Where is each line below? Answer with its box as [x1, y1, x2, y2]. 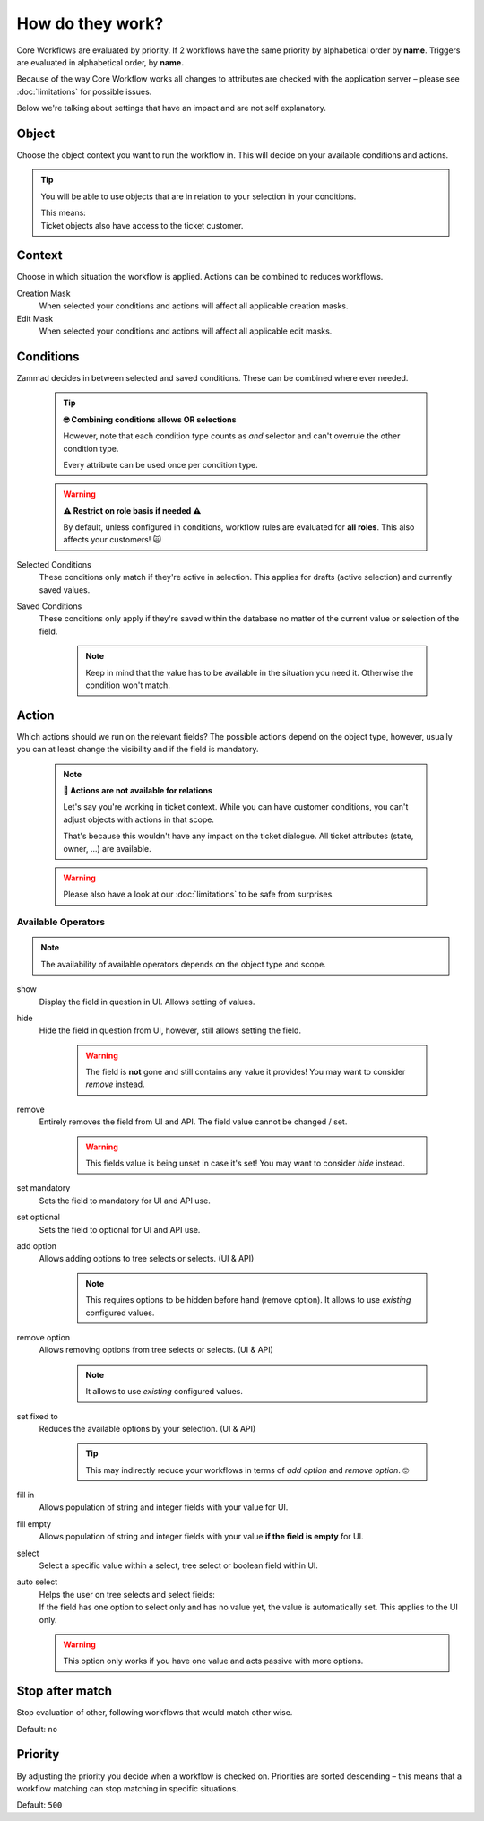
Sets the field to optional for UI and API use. [39, 1224, 201, 1235]
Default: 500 [16, 1799, 63, 1810]
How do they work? [16, 13, 164, 33]
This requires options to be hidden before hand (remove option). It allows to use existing [85, 1295, 411, 1305]
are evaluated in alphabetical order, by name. [16, 56, 185, 67]
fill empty [16, 1518, 52, 1529]
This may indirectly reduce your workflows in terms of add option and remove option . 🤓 [85, 1464, 410, 1475]
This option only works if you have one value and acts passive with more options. [63, 1655, 364, 1667]
